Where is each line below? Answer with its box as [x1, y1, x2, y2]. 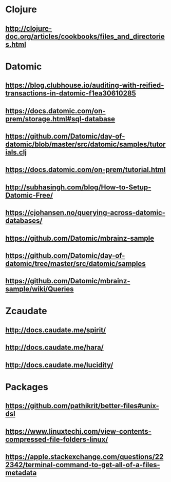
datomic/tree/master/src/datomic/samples [5, 259, 146, 268]
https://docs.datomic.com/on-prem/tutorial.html [5, 165, 166, 174]
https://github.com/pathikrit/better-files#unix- [5, 401, 159, 410]
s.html [5, 40, 27, 49]
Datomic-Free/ [5, 191, 53, 200]
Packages [5, 381, 49, 393]
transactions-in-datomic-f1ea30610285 [5, 89, 136, 98]
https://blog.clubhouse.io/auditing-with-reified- [5, 81, 164, 90]
